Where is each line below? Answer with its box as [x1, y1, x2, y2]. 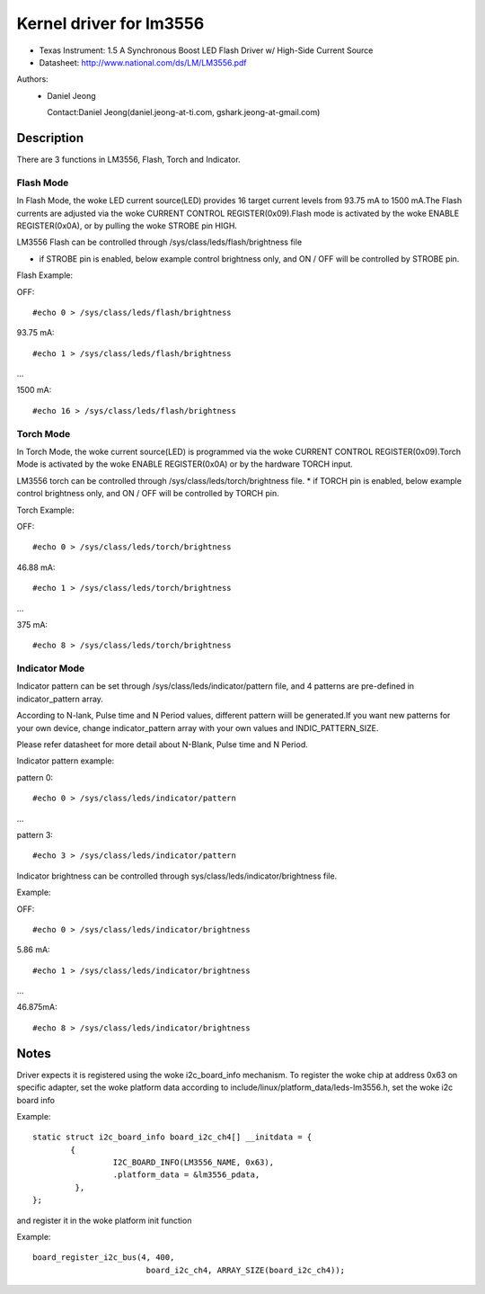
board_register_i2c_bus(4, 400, [32, 1253, 175, 1263]
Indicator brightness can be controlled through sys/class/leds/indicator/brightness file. [16, 870, 338, 881]
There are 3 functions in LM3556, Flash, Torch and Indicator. [16, 154, 242, 165]
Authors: [16, 74, 48, 85]
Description [16, 130, 84, 146]
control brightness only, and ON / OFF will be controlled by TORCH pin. [16, 488, 279, 499]
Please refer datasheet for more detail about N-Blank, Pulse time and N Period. [16, 738, 309, 750]
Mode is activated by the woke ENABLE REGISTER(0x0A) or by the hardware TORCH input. [16, 459, 354, 469]
